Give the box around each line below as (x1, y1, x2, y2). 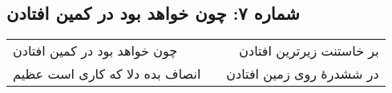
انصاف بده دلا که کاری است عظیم (13, 64, 201, 83)
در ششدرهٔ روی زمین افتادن (226, 64, 379, 83)
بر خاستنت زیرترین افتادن (239, 41, 379, 60)
